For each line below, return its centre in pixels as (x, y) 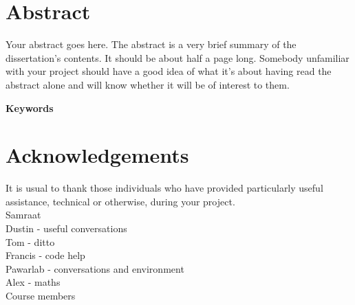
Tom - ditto (30, 241)
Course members (41, 295)
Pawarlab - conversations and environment (95, 268)
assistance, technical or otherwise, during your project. (120, 201)
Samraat (23, 215)
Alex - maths (33, 282)
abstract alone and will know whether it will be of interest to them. (148, 84)
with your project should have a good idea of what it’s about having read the (169, 71)
